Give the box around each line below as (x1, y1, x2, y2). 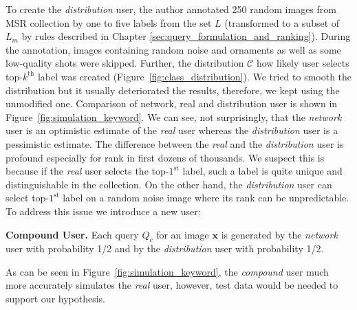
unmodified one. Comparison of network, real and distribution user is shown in (6, 96, 338, 111)
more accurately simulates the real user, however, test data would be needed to (6, 278, 338, 292)
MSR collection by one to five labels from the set (6, 15, 212, 30)
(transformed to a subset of (224, 15, 340, 30)
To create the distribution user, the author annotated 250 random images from (6, 2, 336, 16)
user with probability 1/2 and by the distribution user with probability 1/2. (6, 241, 324, 256)
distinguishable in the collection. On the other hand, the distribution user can (6, 177, 332, 191)
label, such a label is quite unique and (182, 164, 343, 178)
